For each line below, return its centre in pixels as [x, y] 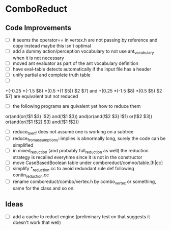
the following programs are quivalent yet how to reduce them [77, 106]
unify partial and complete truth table [51, 75]
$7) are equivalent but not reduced [42, 96]
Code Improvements [38, 28]
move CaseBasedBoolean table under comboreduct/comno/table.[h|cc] [88, 163]
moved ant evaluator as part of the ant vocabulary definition [76, 63]
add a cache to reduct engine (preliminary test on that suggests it [81, 216]
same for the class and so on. [44, 188]
